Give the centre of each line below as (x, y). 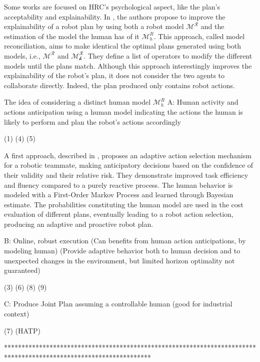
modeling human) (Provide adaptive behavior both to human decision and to (122, 251)
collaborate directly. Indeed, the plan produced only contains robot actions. (119, 85)
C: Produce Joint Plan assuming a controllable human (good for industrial (118, 304)
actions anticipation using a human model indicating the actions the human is (123, 111)
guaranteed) (22, 270)
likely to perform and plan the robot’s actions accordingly (92, 121)
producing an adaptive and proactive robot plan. (79, 224)
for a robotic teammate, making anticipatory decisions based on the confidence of (129, 165)
